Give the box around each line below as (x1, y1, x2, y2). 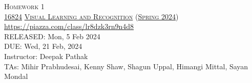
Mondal (4, 71, 28, 81)
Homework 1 (4, 1, 45, 11)
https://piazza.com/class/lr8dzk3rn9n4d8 (4, 21, 134, 32)
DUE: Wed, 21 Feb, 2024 (4, 41, 82, 51)
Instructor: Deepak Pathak (4, 50, 88, 61)
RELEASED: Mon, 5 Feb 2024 (4, 31, 100, 41)
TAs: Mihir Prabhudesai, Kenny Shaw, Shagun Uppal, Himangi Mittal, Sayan (4, 61, 248, 71)
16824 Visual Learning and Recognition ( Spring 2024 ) (4, 11, 179, 21)
